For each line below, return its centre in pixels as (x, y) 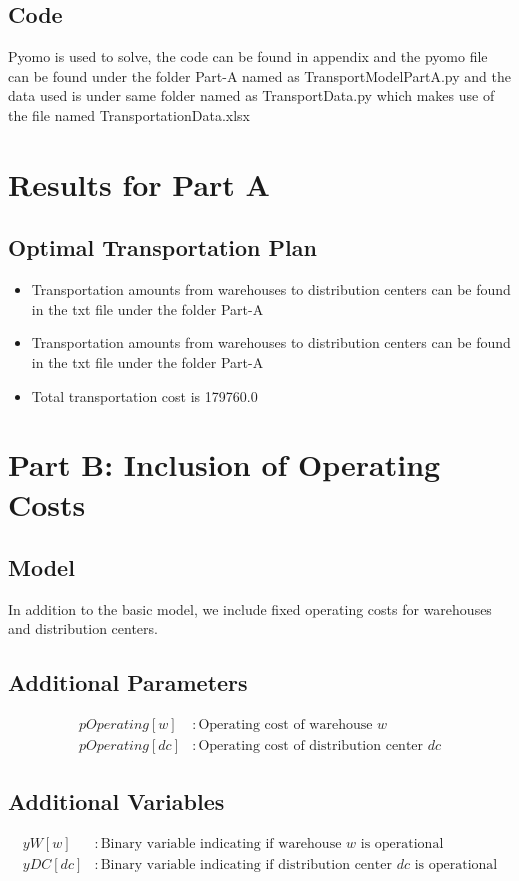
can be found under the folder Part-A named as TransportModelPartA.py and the (259, 75)
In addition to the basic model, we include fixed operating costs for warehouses (250, 608)
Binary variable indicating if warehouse (221, 843)
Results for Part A (139, 183)
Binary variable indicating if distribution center (246, 864)
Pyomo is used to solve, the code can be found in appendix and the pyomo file (248, 56)
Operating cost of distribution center (311, 746)
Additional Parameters (128, 682)
